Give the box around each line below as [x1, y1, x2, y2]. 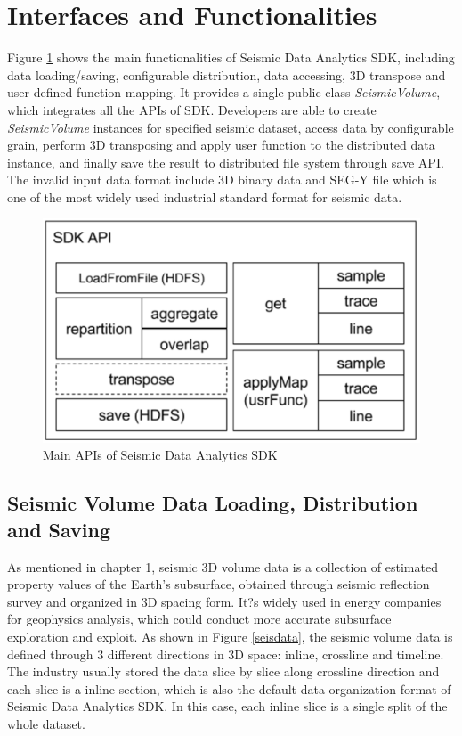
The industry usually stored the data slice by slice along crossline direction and [7, 662, 440, 681]
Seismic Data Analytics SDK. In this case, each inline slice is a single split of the [7, 697, 448, 716]
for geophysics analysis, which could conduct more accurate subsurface [7, 609, 392, 628]
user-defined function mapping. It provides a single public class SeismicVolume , [7, 83, 441, 102]
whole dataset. [7, 714, 85, 732]
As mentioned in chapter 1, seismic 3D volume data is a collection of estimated [7, 557, 438, 576]
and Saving [7, 515, 111, 543]
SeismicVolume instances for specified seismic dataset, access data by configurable [7, 118, 454, 136]
